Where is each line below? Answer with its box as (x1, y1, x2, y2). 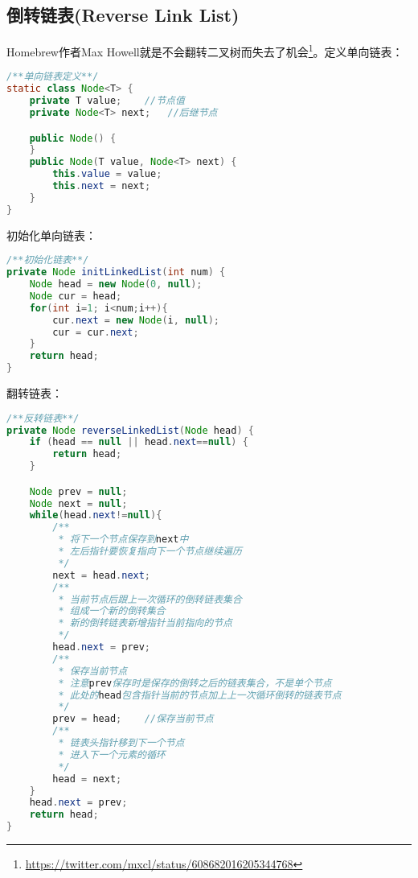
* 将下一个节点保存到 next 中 (58, 534, 189, 546)
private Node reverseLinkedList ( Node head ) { (6, 424, 254, 436)
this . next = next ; (52, 180, 151, 192)
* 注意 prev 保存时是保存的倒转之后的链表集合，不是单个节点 (58, 677, 332, 689)
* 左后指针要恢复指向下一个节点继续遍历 (58, 546, 242, 558)
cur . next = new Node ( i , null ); (52, 314, 220, 326)
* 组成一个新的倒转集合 (58, 605, 166, 617)
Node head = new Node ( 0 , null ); (29, 278, 203, 291)
